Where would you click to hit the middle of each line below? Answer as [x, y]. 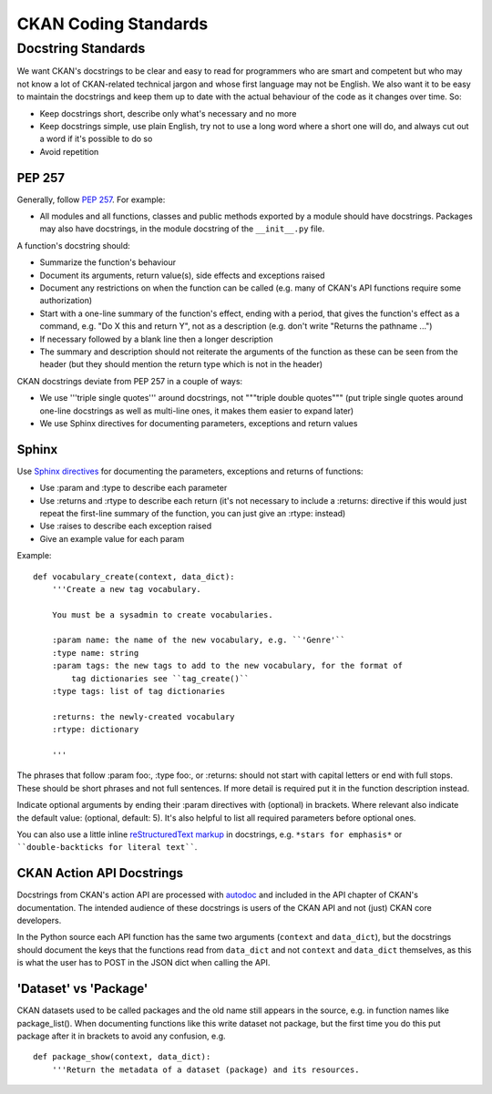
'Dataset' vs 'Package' [82, 989]
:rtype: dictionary [95, 730]
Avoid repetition [69, 151]
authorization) [66, 301]
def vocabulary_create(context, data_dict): [134, 577]
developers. [39, 921]
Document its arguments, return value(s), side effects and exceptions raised [182, 275]
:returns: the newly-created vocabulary [143, 716]
